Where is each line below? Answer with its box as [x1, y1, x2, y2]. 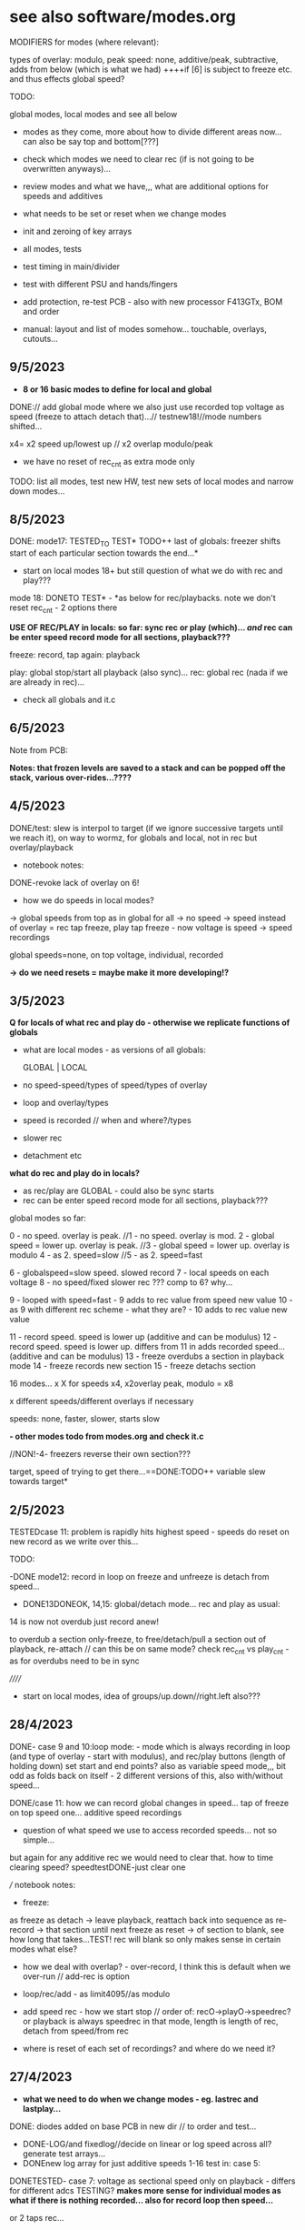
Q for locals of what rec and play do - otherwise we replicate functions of [9, 1017, 290, 1029]
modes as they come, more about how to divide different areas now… [22, 126, 282, 137]
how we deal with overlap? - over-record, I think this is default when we [22, 1961, 291, 1972]
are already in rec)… [9, 676, 84, 688]
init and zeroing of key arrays [22, 226, 133, 236]
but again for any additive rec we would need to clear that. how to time [9, 1852, 274, 1863]
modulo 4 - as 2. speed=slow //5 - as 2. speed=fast [9, 1250, 203, 1261]
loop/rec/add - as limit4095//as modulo [22, 1988, 171, 1999]
